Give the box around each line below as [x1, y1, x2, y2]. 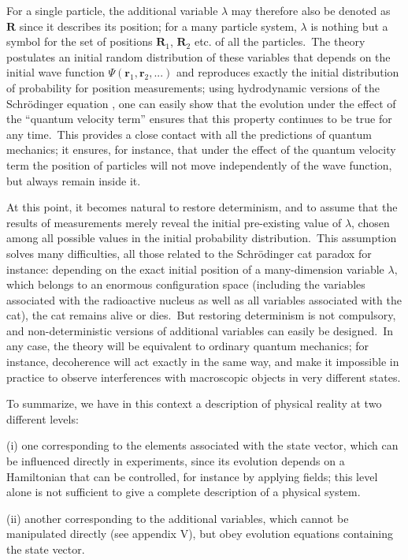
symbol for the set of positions [6, 33, 153, 50]
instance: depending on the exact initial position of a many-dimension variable [6, 260, 384, 277]
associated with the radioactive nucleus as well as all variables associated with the [6, 291, 402, 308]
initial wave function [6, 64, 105, 80]
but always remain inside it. [6, 172, 141, 189]
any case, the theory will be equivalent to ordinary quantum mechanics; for [6, 338, 369, 354]
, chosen [351, 214, 390, 230]
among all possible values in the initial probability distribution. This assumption [6, 230, 397, 246]
